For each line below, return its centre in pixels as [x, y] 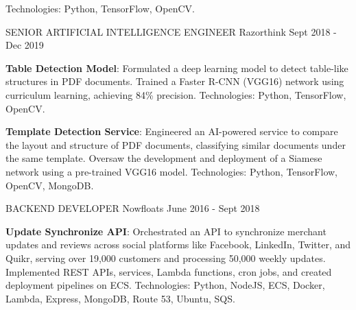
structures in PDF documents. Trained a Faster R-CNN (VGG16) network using [175, 81]
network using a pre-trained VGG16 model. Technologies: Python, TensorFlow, [171, 171]
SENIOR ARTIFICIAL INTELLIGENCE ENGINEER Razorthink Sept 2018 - [171, 31]
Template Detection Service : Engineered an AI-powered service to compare [172, 131]
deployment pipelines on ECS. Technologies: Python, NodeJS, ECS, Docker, [165, 285]
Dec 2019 [25, 45]
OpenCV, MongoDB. [50, 185]
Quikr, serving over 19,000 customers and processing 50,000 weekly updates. [166, 258]
